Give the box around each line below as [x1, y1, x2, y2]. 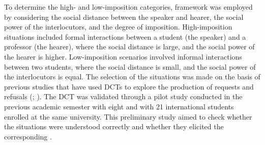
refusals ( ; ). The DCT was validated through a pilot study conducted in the [4, 91, 243, 102]
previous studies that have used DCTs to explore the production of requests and [4, 81, 254, 92]
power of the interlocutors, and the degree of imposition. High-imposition [4, 21, 232, 32]
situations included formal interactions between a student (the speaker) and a [4, 31, 246, 42]
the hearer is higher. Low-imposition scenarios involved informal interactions [4, 51, 242, 62]
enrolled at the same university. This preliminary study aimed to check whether [4, 111, 252, 122]
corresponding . [4, 131, 52, 141]
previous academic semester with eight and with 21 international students [4, 101, 234, 111]
